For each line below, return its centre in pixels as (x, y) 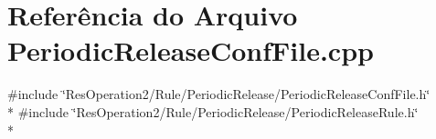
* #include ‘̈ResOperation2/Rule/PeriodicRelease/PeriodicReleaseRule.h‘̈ (213, 111)
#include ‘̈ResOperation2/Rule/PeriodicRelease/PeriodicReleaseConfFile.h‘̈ (219, 94)
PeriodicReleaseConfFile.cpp (191, 50)
